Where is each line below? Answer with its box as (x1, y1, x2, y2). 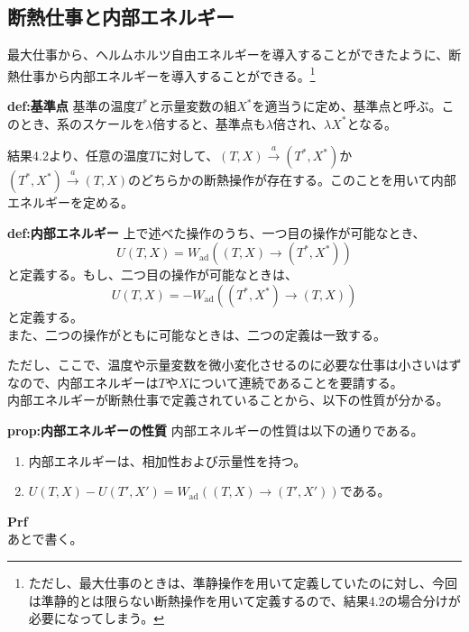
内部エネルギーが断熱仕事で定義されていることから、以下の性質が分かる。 (7, 390, 449, 409)
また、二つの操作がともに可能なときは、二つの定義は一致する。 (7, 325, 386, 343)
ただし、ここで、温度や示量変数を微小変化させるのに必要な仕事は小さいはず (7, 355, 462, 374)
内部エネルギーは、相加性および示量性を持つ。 (28, 451, 307, 470)
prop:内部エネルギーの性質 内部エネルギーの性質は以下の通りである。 (7, 420, 424, 439)
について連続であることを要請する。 (189, 372, 403, 391)
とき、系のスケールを (19, 114, 146, 133)
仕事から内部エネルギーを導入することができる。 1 (19, 63, 316, 85)
